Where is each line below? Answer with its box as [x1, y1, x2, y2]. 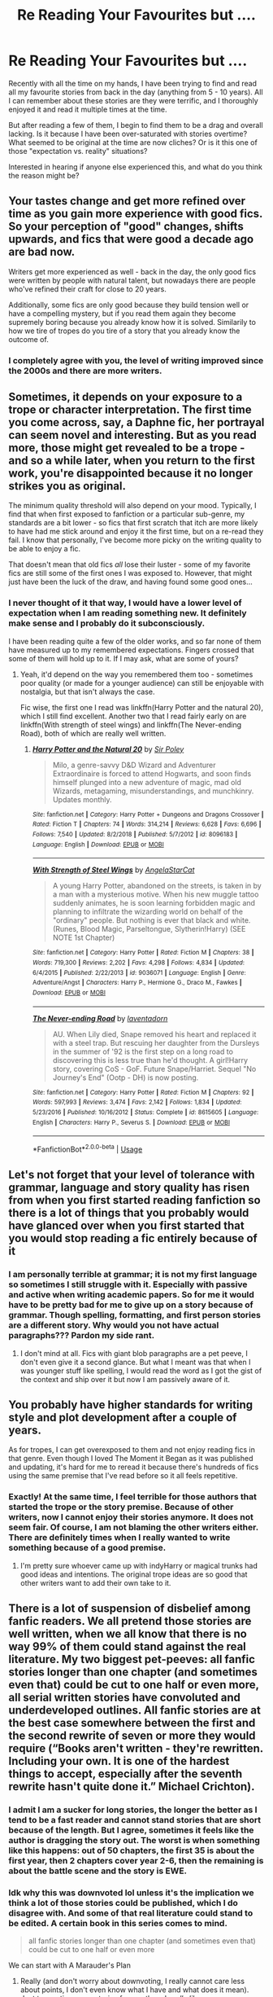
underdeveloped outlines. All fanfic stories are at [8, 1704, 262, 1718]
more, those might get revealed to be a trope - [8, 441, 245, 455]
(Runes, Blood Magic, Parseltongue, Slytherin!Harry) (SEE [52, 924, 246, 934]
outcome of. [8, 334, 49, 344]
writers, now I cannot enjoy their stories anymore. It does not [8, 1512, 253, 1523]
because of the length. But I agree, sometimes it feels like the [8, 1824, 254, 1836]
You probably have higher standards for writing [8, 1398, 253, 1412]
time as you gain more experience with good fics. [8, 207, 262, 221]
